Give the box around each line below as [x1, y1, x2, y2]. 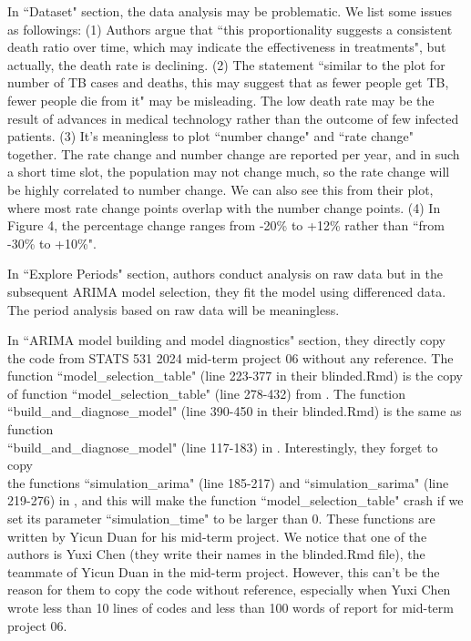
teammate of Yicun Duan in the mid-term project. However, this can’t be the [7, 562, 440, 581]
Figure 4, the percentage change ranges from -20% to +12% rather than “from [7, 216, 445, 235]
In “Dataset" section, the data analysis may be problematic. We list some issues [7, 2, 452, 20]
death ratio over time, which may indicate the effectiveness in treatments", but [7, 37, 446, 56]
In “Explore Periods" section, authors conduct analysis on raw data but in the [7, 264, 443, 283]
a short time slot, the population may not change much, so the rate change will [7, 162, 450, 181]
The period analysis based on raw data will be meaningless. [7, 300, 340, 319]
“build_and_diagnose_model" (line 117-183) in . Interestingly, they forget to [7, 437, 438, 456]
